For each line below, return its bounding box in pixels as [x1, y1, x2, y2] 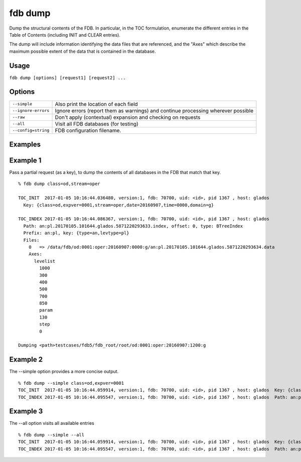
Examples [9, 140, 41, 148]
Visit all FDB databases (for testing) [55, 120, 138, 127]
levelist [34, 258, 56, 264]
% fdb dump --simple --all [18, 432, 85, 437]
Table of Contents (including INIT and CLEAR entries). [9, 32, 120, 38]
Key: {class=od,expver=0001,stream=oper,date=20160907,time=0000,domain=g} [23, 202, 214, 208]
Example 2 [9, 355, 43, 364]
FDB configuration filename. [55, 127, 121, 134]
